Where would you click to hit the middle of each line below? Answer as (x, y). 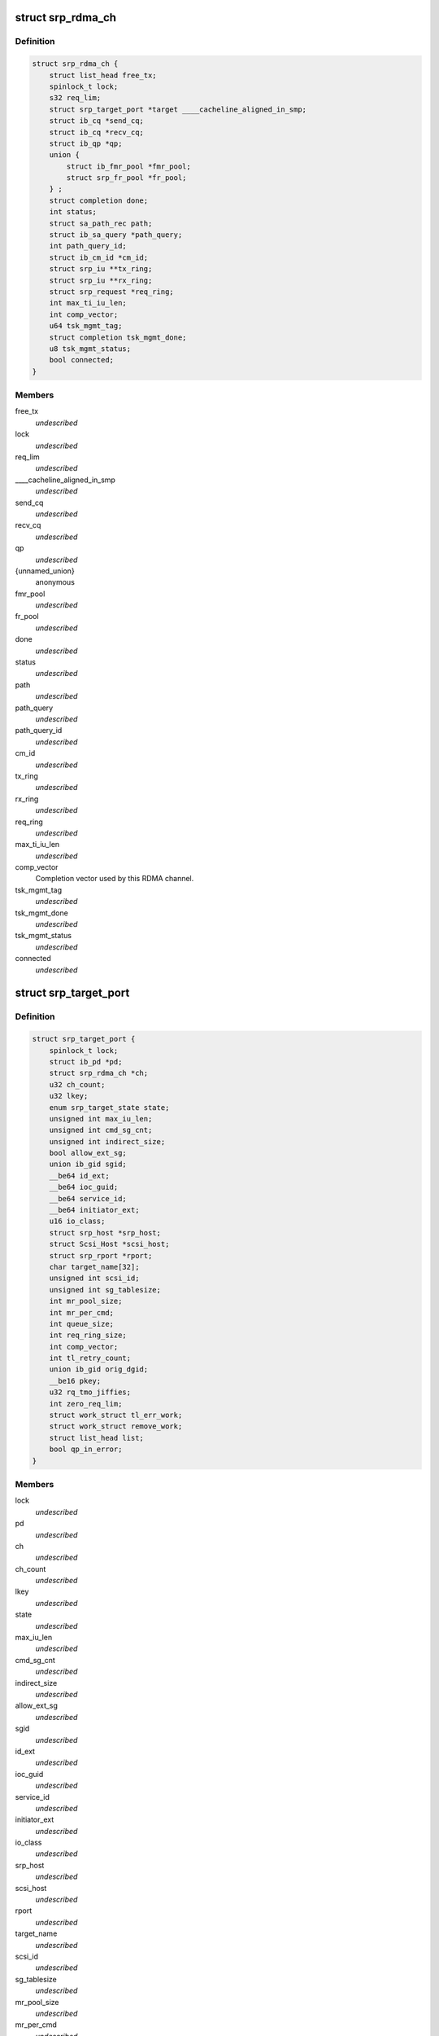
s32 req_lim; (75, 98)
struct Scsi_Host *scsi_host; (109, 1244)
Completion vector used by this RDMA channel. (115, 879)
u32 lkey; (69, 1096)
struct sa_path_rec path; (101, 223)
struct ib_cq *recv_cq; (96, 132)
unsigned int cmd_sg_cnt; (101, 1130)
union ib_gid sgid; (88, 1164)
